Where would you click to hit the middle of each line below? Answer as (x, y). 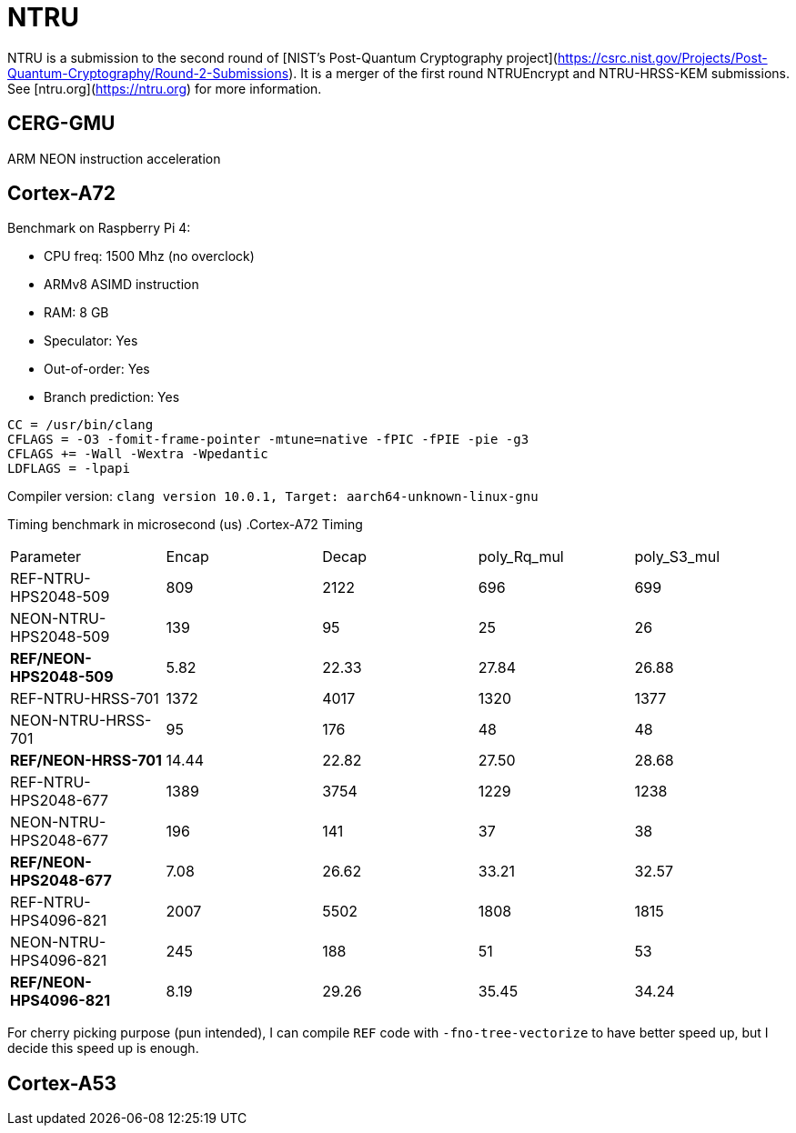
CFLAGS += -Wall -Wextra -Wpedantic (138, 454)
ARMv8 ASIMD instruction (121, 285)
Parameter (45, 557)
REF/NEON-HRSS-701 (86, 761)
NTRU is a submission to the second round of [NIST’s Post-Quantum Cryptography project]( (282, 57)
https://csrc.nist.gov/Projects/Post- (662, 57)
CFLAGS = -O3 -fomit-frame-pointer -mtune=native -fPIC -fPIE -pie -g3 (268, 440)
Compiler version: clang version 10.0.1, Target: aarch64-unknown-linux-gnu (273, 496)
